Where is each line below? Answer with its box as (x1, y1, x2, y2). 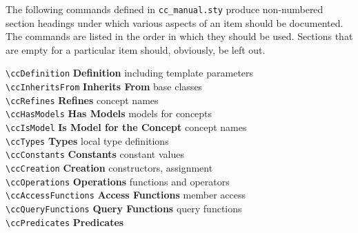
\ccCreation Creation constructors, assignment (6, 161, 213, 175)
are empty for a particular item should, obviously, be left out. (6, 42, 266, 57)
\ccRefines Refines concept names (6, 92, 159, 107)
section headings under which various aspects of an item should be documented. (6, 15, 344, 30)
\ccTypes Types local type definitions (6, 133, 169, 148)
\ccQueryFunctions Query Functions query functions (6, 201, 242, 215)
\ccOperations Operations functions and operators (6, 174, 230, 188)
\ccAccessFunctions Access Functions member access (6, 188, 246, 202)
